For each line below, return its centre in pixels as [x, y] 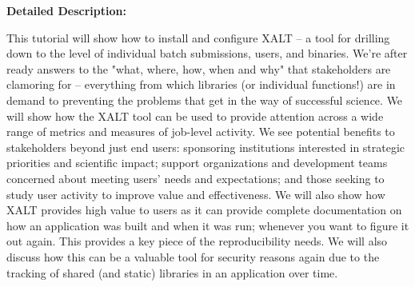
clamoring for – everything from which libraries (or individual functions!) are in [201, 84]
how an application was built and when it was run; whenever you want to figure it [208, 225]
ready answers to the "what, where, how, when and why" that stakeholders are [199, 68]
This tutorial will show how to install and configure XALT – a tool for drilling [198, 37]
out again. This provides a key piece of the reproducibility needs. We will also [197, 241]
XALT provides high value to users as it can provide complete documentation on [204, 210]
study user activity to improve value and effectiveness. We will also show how [196, 194]
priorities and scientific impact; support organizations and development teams [197, 163]
